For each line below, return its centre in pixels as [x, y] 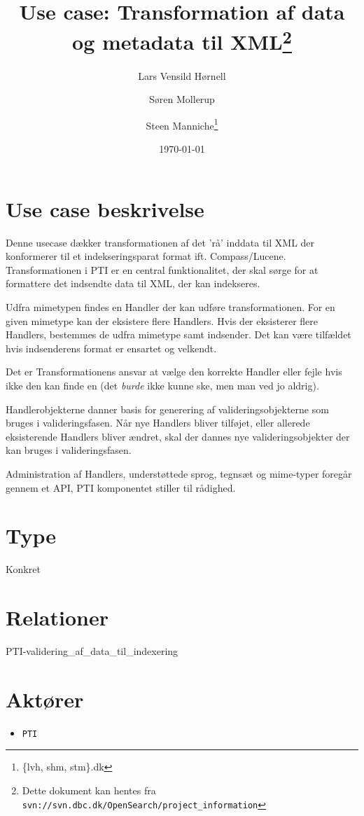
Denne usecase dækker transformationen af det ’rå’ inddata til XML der [160, 242]
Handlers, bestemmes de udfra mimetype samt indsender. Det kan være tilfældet [178, 334]
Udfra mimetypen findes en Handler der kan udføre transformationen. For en [170, 306]
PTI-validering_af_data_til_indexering [92, 650]
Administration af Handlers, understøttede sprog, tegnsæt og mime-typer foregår [179, 473]
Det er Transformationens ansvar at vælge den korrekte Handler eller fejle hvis [174, 372]
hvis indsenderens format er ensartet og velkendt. [111, 348]
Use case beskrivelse [105, 208]
